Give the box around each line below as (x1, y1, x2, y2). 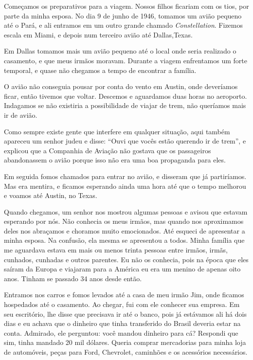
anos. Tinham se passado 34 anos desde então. (4, 273, 142, 283)
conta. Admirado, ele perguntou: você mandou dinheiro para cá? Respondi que (4, 327, 238, 338)
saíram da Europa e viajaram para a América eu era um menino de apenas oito (4, 264, 241, 274)
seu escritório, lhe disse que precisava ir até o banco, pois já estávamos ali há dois (4, 308, 247, 319)
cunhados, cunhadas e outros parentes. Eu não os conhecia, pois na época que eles (4, 254, 249, 264)
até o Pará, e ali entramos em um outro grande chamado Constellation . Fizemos (4, 20, 243, 30)
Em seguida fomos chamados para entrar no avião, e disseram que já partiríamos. (4, 171, 247, 181)
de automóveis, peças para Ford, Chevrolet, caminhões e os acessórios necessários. (4, 347, 248, 357)
